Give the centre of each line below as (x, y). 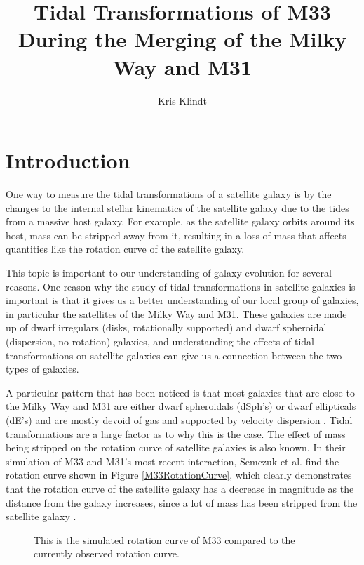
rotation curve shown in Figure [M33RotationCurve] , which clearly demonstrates (179, 475)
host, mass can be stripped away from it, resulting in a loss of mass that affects (176, 235)
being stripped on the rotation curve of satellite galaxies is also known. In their (176, 447)
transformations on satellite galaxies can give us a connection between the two (174, 355)
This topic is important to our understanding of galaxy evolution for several (169, 272)
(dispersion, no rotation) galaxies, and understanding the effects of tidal (160, 341)
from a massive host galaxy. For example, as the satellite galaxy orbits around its (180, 221)
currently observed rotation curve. (107, 553)
